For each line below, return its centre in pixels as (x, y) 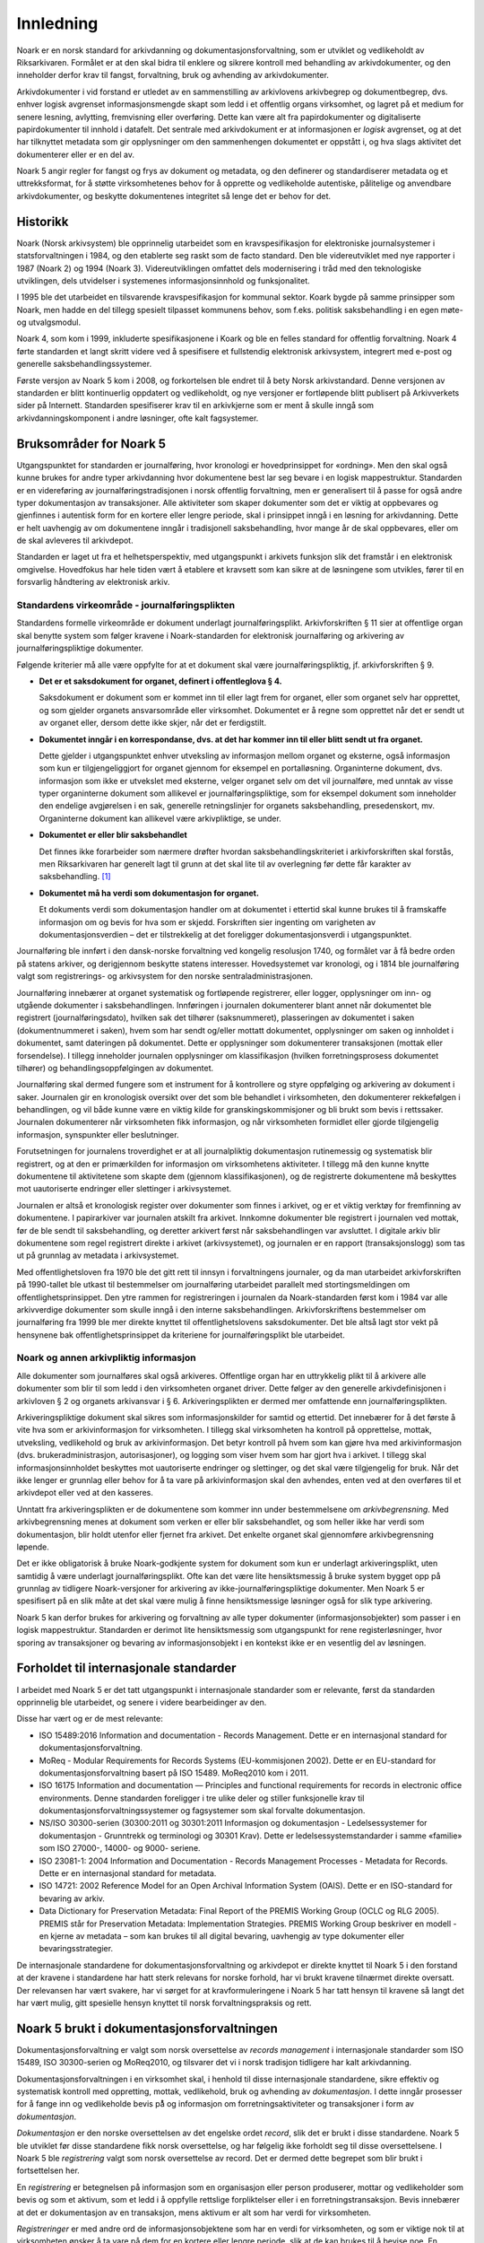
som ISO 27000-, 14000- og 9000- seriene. (120, 1848)
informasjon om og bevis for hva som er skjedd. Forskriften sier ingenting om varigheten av (207, 922)
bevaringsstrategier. (76, 1949)
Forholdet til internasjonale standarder (126, 1668)
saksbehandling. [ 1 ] (75, 877)
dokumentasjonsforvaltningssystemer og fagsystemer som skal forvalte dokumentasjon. (202, 1811)
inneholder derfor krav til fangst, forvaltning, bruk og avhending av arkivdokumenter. (173, 75)
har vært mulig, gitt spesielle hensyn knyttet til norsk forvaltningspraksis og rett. (164, 2003)
